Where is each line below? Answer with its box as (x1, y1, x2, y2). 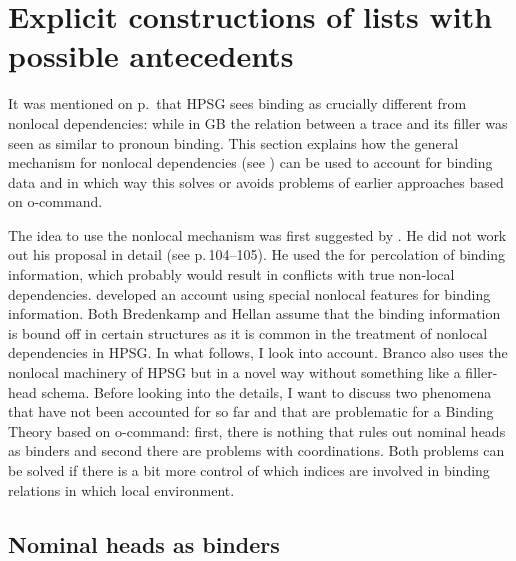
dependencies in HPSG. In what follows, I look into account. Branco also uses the (8, 342, 508, 363)
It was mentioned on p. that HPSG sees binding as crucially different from (8, 93, 467, 114)
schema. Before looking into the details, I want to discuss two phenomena (41, 381, 492, 402)
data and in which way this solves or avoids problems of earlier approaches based (8, 171, 504, 192)
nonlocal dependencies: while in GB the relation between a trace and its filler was (8, 112, 508, 133)
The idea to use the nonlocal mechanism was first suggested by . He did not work (8, 224, 507, 245)
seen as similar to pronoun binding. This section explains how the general (8, 132, 459, 153)
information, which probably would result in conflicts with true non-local (8, 264, 455, 285)
